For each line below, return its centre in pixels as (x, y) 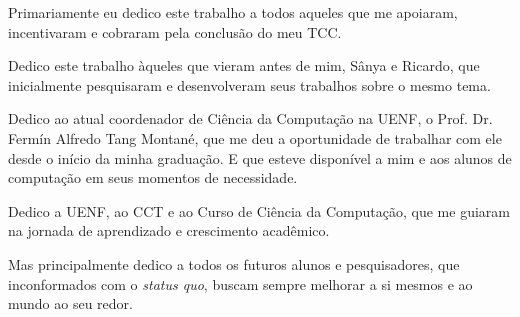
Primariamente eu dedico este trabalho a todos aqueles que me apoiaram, (233, 12)
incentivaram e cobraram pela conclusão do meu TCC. (175, 31)
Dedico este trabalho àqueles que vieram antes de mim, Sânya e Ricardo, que (244, 65)
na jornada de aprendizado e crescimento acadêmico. (169, 230)
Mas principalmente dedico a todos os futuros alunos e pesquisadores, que (234, 263)
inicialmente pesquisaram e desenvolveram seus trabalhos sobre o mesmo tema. (249, 84)
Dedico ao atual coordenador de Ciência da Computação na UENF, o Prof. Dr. (250, 118)
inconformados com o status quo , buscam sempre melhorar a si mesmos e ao (240, 283)
